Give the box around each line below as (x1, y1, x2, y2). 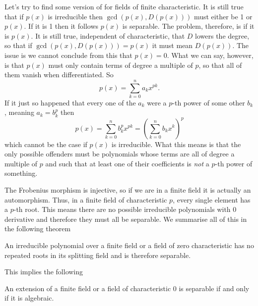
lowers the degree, (195, 30, 250, 41)
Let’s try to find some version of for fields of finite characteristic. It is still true (4, 1, 244, 11)
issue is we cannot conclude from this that (4, 50, 132, 60)
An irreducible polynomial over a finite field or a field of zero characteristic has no (4, 240, 254, 250)
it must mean (152, 40, 193, 51)
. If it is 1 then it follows (24, 21, 99, 31)
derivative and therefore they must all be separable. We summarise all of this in (4, 213, 247, 224)
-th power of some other (172, 97, 245, 107)
